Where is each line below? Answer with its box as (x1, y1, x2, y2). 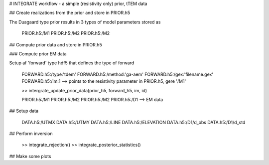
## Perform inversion (9, 131, 53, 137)
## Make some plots (9, 153, 51, 159)
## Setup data (9, 108, 39, 114)
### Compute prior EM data (9, 50, 67, 57)
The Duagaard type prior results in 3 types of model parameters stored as (9, 19, 161, 25)
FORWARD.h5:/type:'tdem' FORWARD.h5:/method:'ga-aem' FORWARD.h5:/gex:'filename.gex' (21, 71, 214, 77)
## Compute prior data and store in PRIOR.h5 (9, 41, 102, 47)
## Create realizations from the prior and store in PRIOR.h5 (9, 10, 131, 16)
